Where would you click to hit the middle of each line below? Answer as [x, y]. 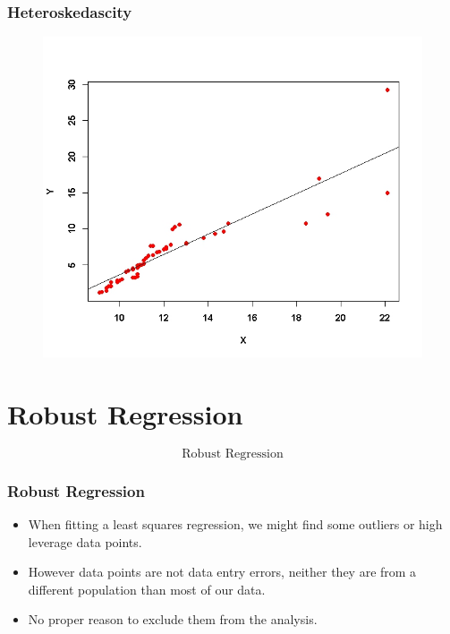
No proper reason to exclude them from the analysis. [173, 619]
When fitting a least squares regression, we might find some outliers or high [235, 523]
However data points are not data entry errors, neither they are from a [222, 572]
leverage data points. [85, 541]
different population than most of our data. [147, 589]
